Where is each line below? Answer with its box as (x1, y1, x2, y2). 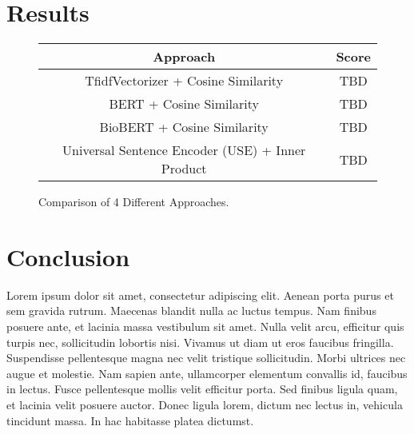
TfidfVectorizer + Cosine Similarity (85, 71, 284, 90)
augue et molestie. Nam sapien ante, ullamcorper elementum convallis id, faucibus (6, 364, 408, 381)
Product (161, 159, 207, 178)
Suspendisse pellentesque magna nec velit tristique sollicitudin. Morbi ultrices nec (6, 349, 406, 366)
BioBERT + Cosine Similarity (99, 117, 269, 137)
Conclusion (6, 240, 130, 273)
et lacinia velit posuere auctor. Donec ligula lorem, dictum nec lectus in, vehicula (6, 396, 403, 412)
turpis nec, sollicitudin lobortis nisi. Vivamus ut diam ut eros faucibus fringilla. (6, 333, 394, 350)
